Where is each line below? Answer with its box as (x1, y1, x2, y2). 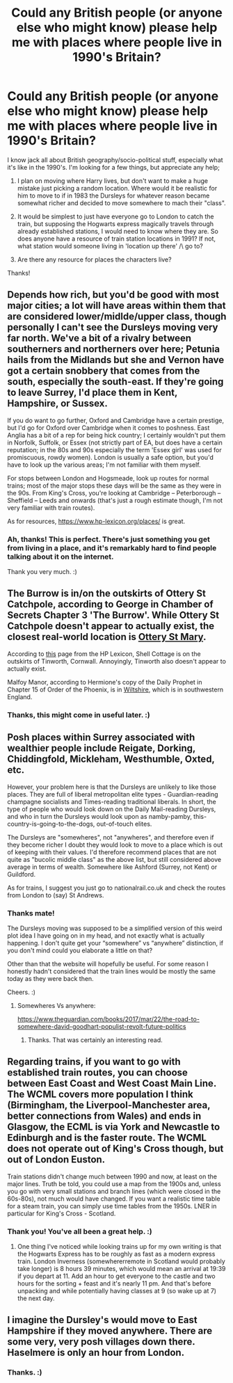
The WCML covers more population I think (7, 1089, 193, 1101)
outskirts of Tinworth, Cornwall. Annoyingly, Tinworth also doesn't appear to (7, 657, 226, 665)
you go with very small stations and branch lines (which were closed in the (7, 1187, 221, 1195)
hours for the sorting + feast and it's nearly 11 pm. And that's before (17, 1279, 211, 1288)
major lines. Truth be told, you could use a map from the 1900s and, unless (7, 1179, 221, 1188)
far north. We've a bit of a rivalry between (7, 333, 192, 344)
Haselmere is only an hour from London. (7, 1347, 185, 1359)
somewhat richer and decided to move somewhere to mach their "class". (17, 198, 226, 207)
